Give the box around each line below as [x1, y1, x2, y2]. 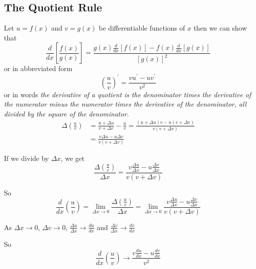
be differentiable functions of [99, 23, 185, 33]
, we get [61, 153, 85, 163]
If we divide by [4, 153, 49, 163]
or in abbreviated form [4, 63, 73, 74]
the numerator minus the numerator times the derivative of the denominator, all [4, 99, 247, 109]
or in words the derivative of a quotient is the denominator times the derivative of [4, 89, 251, 99]
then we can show [193, 23, 247, 33]
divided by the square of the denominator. [4, 108, 129, 118]
